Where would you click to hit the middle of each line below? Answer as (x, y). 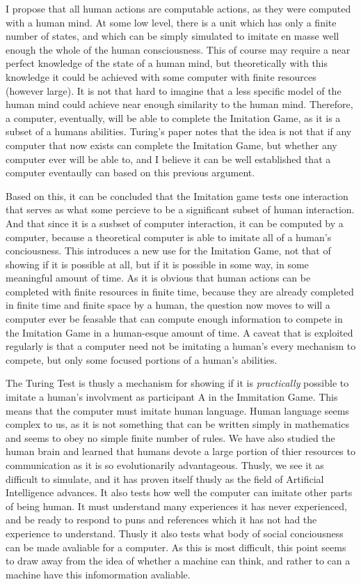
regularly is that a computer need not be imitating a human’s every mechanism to (181, 346)
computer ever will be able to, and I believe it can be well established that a (168, 159)
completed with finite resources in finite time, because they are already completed (180, 291)
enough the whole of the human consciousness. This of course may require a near (178, 49)
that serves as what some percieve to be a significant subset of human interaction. (180, 209)
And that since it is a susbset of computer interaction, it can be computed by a (175, 223)
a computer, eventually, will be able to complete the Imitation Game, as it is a (173, 117)
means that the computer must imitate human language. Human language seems (177, 410)
